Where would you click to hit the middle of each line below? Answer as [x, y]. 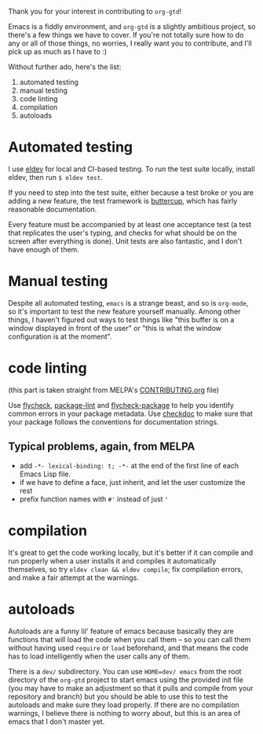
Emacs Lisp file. [45, 474]
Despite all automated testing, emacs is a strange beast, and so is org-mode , [128, 303]
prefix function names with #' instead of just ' [94, 499]
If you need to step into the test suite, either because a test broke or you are [131, 193]
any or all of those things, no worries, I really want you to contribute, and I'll [130, 43]
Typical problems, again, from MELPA [102, 447]
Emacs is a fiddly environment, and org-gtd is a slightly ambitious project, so [132, 26]
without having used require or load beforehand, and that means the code [128, 648]
